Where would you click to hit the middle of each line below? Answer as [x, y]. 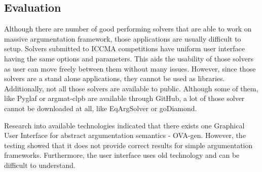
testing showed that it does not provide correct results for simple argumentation [128, 145]
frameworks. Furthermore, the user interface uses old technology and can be [122, 155]
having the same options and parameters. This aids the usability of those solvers [129, 58]
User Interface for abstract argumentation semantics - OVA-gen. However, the [125, 135]
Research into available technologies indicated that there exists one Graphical [124, 125]
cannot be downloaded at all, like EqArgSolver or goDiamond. [101, 108]
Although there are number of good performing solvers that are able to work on [128, 29]
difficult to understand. [40, 165]
